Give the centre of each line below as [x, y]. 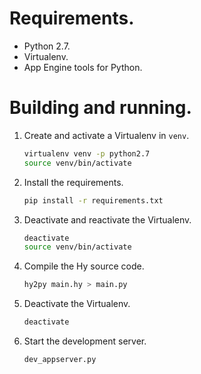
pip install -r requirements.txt [93, 200]
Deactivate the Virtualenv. [77, 304]
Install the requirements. [73, 182]
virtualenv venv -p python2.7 [87, 153]
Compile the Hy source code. [84, 266]
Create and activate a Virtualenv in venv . [106, 135]
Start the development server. [85, 341]
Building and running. [100, 108]
